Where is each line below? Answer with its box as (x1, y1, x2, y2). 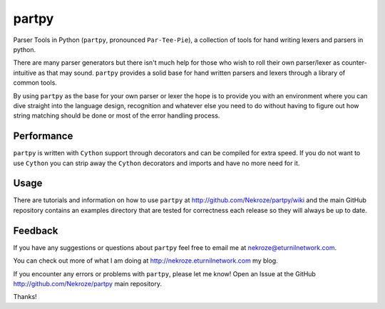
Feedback (13, 224, 58, 236)
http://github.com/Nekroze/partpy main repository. (13, 279, 162, 288)
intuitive (13, 68, 37, 77)
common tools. (13, 78, 57, 87)
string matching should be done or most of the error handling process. (13, 111, 220, 120)
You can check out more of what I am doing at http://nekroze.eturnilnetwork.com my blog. (13, 256, 278, 265)
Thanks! (13, 293, 37, 301)
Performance (13, 130, 73, 142)
